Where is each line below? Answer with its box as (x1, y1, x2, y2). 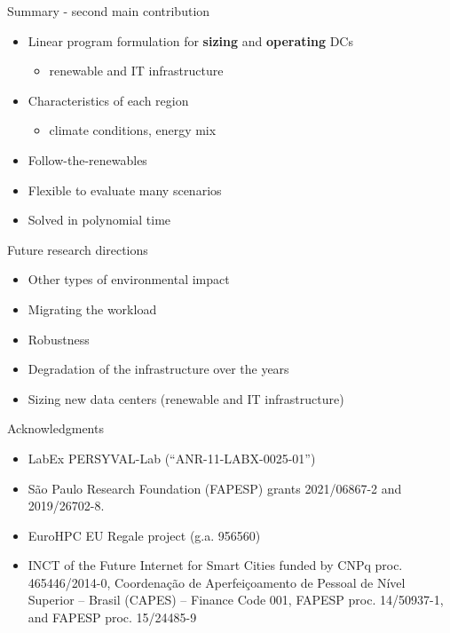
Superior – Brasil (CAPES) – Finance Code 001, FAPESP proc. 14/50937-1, (28, 590, 444, 609)
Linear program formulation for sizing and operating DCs (28, 31, 353, 50)
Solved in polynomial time (28, 210, 171, 229)
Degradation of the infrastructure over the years (28, 360, 289, 378)
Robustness (28, 329, 90, 348)
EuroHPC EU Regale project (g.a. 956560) (28, 526, 261, 544)
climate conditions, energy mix (49, 121, 217, 139)
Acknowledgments (7, 419, 104, 438)
